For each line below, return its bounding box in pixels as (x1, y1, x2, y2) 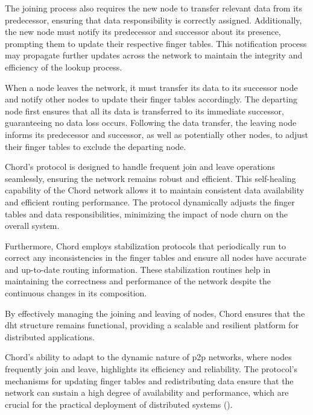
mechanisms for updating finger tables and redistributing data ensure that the (5, 374, 294, 387)
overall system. (5, 219, 60, 232)
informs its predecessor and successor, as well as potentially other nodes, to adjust (5, 128, 309, 140)
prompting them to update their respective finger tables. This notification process (5, 37, 307, 49)
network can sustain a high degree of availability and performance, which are (5, 386, 289, 399)
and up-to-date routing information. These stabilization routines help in (5, 263, 271, 275)
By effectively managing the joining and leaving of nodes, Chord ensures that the (5, 307, 305, 319)
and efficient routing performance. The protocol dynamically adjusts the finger (5, 195, 295, 208)
